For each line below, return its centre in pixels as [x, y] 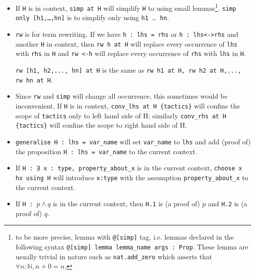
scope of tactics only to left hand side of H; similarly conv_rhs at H [121, 115]
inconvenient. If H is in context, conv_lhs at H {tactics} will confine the [128, 105]
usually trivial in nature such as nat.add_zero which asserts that [114, 256]
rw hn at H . [34, 79]
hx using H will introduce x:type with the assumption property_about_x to [132, 177]
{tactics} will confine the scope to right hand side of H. [101, 125]
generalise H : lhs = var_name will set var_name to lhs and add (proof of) [133, 141]
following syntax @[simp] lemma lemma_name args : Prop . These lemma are [132, 247]
